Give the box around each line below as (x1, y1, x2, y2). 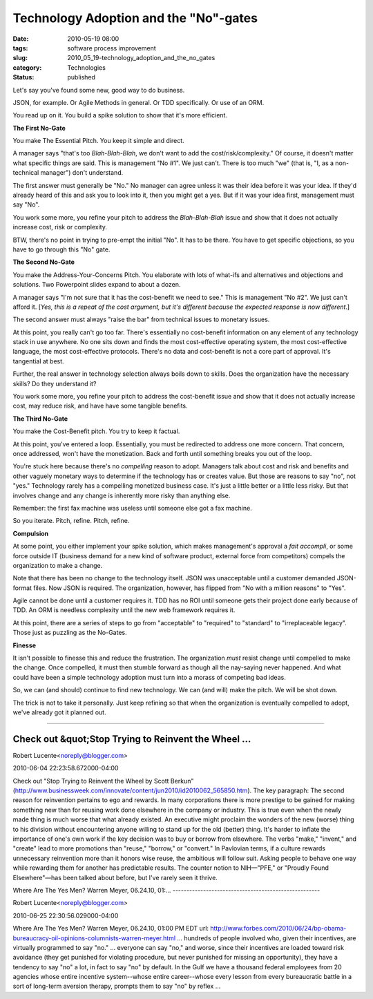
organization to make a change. (12, 561, 103, 569)
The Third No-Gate (12, 415, 68, 423)
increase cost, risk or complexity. (12, 223, 107, 231)
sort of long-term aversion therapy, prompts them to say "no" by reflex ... (12, 982, 221, 991)
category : (12, 63, 42, 72)
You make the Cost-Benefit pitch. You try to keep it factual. (12, 427, 180, 435)
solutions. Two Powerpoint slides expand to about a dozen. (12, 280, 181, 289)
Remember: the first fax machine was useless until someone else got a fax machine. (12, 504, 252, 512)
